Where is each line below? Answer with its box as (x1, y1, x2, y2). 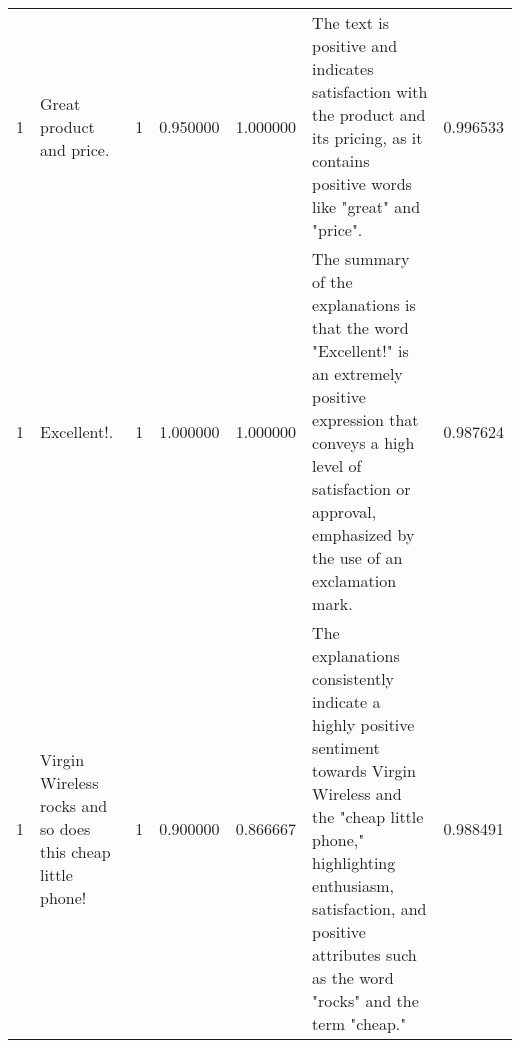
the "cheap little (312, 805, 424, 828)
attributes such (312, 943, 417, 966)
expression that (312, 408, 419, 431)
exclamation (312, 569, 397, 592)
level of (312, 454, 362, 477)
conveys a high (312, 431, 415, 454)
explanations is (312, 293, 416, 316)
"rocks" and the (312, 989, 419, 1012)
